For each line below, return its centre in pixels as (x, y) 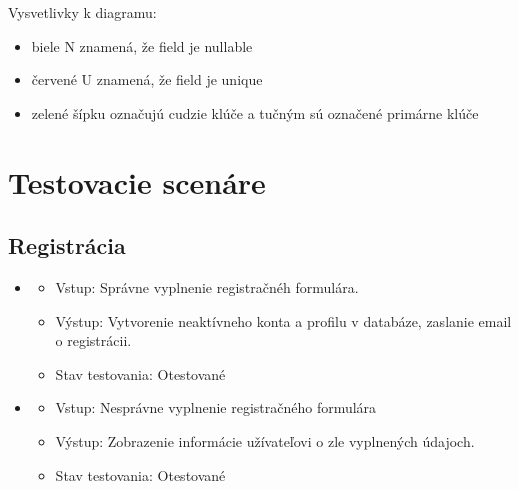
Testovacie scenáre (137, 181)
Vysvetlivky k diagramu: (82, 12)
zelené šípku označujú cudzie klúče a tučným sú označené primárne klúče (255, 112)
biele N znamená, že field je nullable (142, 45)
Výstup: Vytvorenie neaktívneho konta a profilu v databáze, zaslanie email (283, 320)
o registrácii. (93, 340)
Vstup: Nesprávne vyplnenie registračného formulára (216, 407)
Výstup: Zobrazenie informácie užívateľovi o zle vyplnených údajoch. (265, 440)
